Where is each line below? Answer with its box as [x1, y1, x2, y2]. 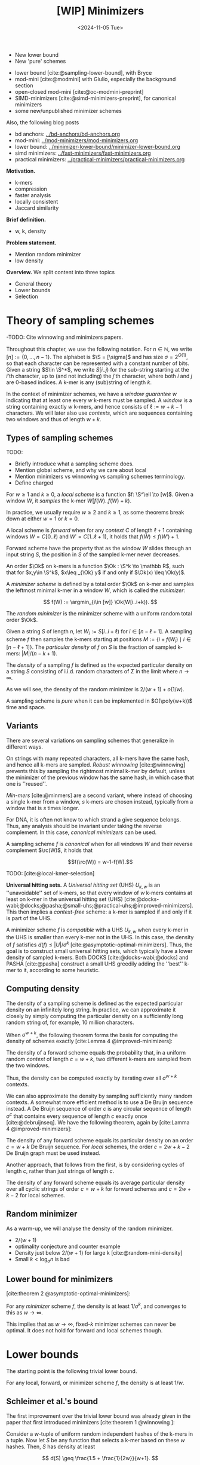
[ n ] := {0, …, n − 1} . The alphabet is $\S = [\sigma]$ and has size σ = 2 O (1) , [6, 352, 188, 360]
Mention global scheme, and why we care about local [14, 467, 147, 474]
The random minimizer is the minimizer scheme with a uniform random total [6, 610, 192, 617]
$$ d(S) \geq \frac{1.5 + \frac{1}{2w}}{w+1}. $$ [42, 1454, 159, 1461]
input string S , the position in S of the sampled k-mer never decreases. [6, 551, 180, 558]
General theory [14, 280, 53, 287]
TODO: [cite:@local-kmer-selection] [6, 869, 95, 876]
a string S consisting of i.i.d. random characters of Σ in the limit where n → [6, 667, 189, 675]
